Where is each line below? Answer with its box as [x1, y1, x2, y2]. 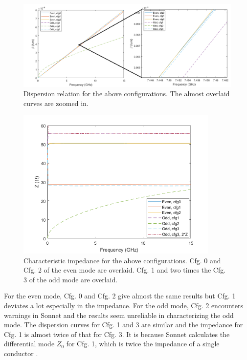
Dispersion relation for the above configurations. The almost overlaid [23, 88, 230, 99]
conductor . [4, 348, 38, 358]
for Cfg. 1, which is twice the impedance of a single [66, 339, 220, 349]
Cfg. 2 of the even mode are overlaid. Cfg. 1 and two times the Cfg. [23, 265, 226, 275]
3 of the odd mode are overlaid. [23, 274, 118, 284]
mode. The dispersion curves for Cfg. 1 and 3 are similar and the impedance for [4, 319, 243, 330]
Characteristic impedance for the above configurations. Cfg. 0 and [23, 255, 221, 265]
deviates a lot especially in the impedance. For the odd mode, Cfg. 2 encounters [4, 300, 243, 310]
